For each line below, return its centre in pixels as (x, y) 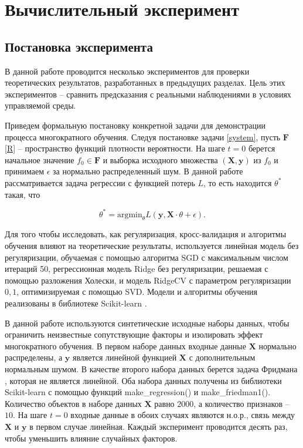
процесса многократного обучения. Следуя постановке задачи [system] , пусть (143, 137)
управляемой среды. (40, 105)
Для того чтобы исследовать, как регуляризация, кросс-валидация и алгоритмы (146, 234)
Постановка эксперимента (79, 46)
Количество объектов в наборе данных (73, 403)
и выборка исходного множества (160, 159)
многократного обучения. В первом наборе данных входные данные (125, 346)
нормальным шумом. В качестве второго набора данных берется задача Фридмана (151, 368)
